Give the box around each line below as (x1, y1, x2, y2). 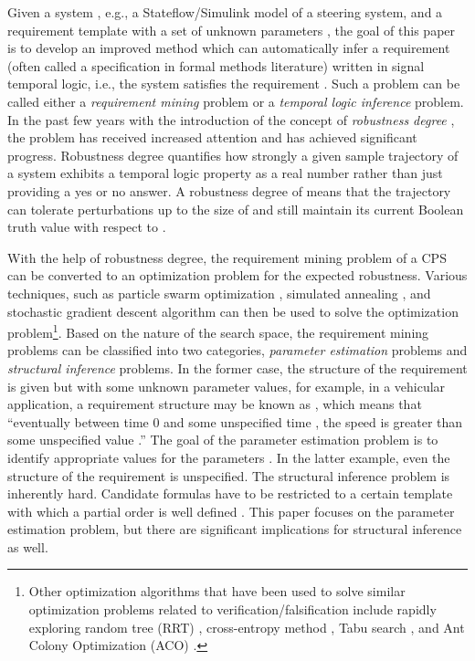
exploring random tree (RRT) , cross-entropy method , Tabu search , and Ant (28, 617, 465, 636)
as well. (7, 537, 48, 556)
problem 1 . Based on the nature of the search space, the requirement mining (7, 320, 429, 341)
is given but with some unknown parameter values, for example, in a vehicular (7, 376, 446, 395)
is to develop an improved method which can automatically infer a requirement (7, 38, 450, 58)
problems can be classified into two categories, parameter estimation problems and (7, 341, 468, 360)
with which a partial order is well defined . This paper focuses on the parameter (7, 501, 455, 520)
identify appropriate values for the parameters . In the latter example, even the (7, 447, 450, 467)
